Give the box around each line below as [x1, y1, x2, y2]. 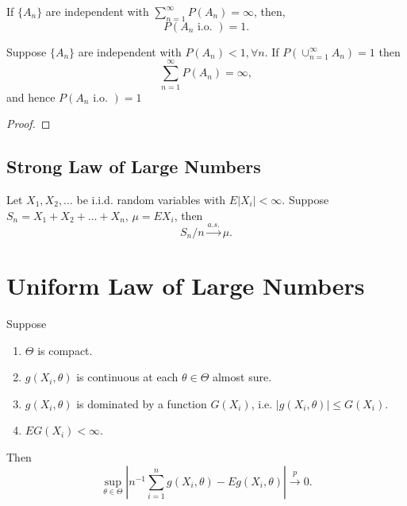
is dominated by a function [76, 395, 207, 411]
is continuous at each [76, 369, 179, 385]
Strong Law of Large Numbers [6, 154, 261, 179]
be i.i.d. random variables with [76, 191, 226, 207]
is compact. [37, 342, 93, 358]
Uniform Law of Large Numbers [6, 269, 365, 302]
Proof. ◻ [6, 115, 51, 132]
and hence [6, 88, 56, 105]
